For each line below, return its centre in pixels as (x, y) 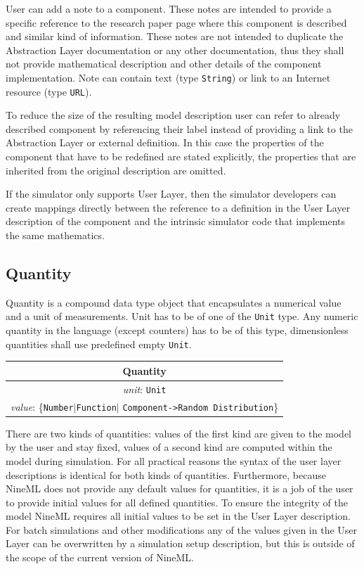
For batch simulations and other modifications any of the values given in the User (182, 529)
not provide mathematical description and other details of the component (164, 64)
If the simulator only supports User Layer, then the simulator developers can (171, 194)
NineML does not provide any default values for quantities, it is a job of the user (180, 488)
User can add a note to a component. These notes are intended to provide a (169, 8)
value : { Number (42, 406)
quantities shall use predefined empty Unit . (99, 344)
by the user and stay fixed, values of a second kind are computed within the (169, 447)
